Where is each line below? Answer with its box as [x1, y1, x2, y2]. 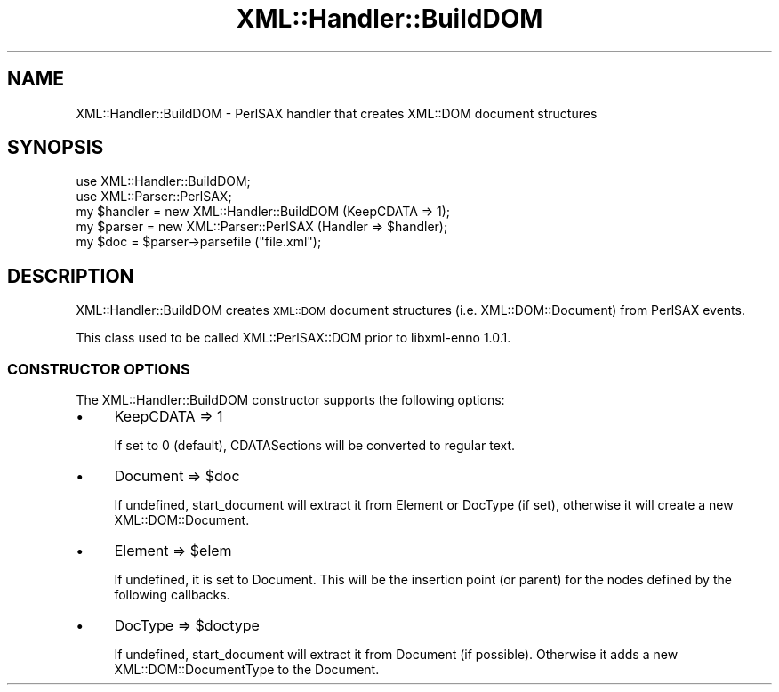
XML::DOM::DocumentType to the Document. [114, 662, 380, 678]
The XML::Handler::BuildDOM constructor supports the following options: [76, 392, 505, 408]
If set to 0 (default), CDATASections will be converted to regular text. [114, 438, 516, 454]
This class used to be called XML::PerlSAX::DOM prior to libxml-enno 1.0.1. [76, 330, 511, 346]
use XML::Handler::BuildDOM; [76, 173, 251, 189]
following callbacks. [114, 587, 230, 603]
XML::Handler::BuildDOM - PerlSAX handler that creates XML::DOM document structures [76, 105, 598, 121]
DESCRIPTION [7, 264, 134, 287]
